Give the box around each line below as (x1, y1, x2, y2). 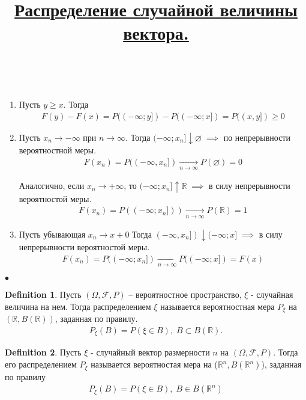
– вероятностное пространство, (128, 288, 242, 301)
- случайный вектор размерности (91, 346, 210, 358)
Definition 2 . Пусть (5, 346, 82, 358)
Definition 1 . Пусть (5, 288, 82, 301)
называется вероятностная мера (160, 300, 275, 312)
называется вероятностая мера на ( (91, 358, 218, 371)
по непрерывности (223, 131, 290, 143)
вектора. (123, 20, 189, 45)
